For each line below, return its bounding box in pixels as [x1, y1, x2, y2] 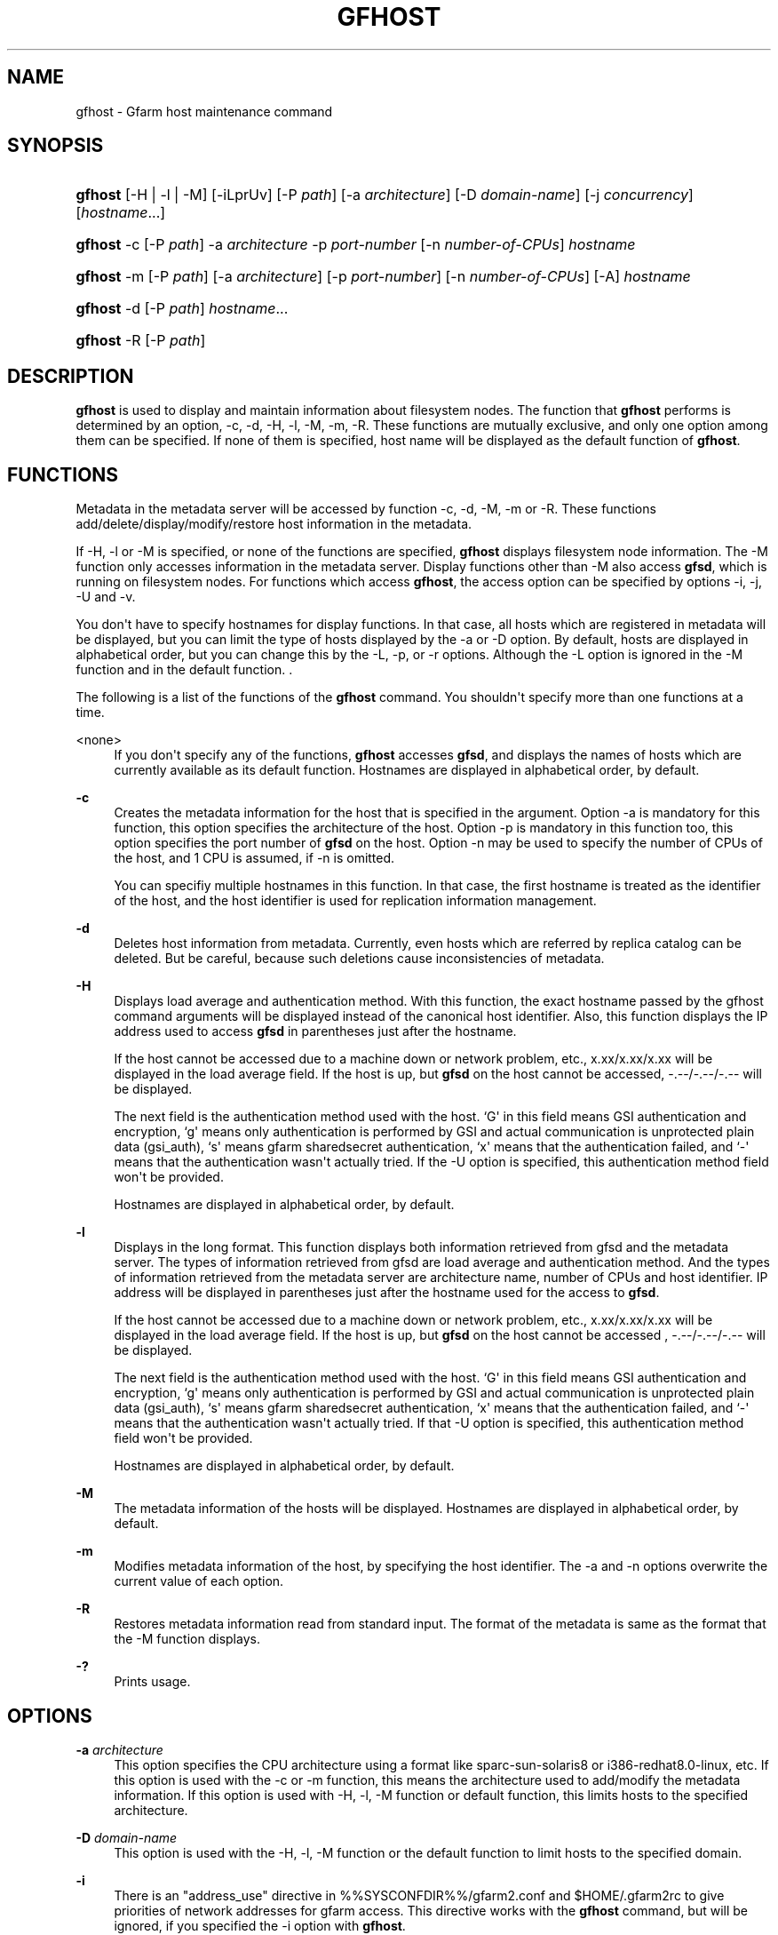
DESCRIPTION [7, 364, 134, 387]
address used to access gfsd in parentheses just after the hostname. [114, 1023, 517, 1039]
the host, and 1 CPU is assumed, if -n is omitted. [114, 850, 395, 866]
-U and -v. [75, 589, 136, 605]
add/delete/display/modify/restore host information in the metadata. [75, 516, 472, 532]
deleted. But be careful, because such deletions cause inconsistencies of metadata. [114, 951, 605, 967]
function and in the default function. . [75, 662, 293, 678]
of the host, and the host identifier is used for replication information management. [114, 893, 597, 909]
